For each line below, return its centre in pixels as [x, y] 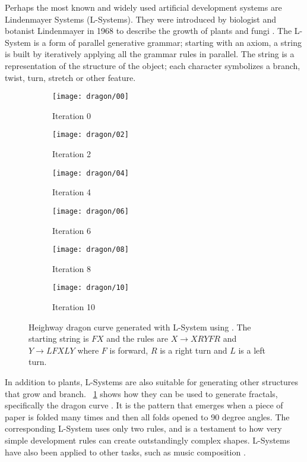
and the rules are [137, 338]
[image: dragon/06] [91, 211]
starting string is [59, 338]
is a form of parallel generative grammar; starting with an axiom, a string [167, 42]
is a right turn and [194, 350]
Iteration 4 [72, 192]
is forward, [129, 350]
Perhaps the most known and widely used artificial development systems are [143, 7]
